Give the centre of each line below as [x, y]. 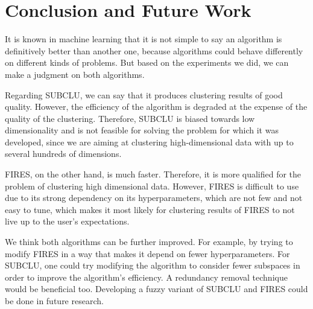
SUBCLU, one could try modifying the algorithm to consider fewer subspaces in [153, 265]
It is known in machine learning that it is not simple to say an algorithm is [144, 39]
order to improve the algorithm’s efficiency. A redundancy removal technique [146, 277]
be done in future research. [54, 301]
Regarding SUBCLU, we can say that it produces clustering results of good [144, 94]
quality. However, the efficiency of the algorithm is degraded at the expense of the [156, 107]
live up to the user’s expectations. [67, 221]
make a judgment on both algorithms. [75, 74]
